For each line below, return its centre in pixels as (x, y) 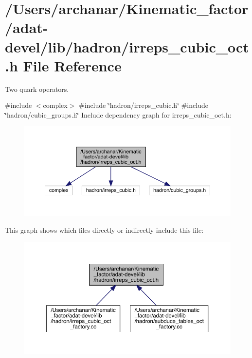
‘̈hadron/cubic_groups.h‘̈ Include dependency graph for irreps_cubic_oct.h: (118, 114)
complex (55, 105)
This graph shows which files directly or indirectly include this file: (104, 230)
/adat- (27, 27)
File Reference (72, 65)
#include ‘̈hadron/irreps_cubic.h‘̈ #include (144, 105)
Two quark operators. (37, 89)
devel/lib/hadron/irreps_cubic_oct (127, 46)
